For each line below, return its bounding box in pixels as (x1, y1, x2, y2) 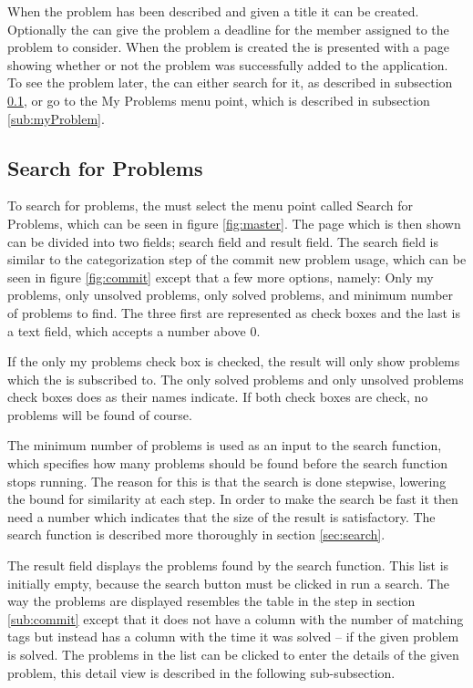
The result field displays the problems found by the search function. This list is (7, 556, 449, 575)
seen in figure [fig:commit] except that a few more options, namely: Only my (7, 267, 434, 286)
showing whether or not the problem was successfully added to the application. (7, 55, 448, 74)
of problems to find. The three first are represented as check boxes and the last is (7, 303, 460, 322)
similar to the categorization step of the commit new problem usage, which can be (7, 250, 467, 269)
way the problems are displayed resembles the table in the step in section (7, 591, 416, 611)
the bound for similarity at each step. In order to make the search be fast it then (7, 489, 458, 508)
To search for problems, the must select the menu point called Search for (7, 196, 413, 215)
